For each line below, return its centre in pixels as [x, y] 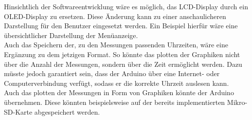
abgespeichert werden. [67, 111]
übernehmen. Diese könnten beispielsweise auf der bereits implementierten [115, 102]
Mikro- [237, 102]
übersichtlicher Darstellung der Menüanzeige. [71, 35]
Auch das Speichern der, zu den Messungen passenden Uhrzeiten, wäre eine [116, 45]
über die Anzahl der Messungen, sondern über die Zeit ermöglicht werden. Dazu [123, 64]
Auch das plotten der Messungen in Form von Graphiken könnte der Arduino [119, 92]
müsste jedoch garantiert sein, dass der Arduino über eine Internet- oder [112, 73]
